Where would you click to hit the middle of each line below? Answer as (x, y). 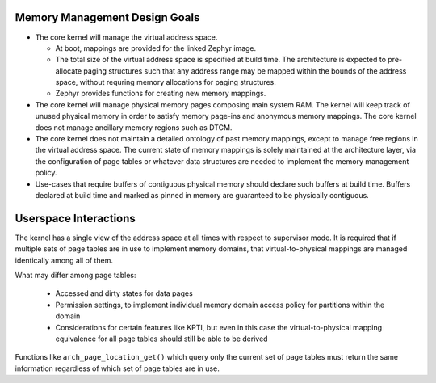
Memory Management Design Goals (107, 17)
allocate (69, 71)
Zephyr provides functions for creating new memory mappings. (161, 94)
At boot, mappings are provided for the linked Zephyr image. (156, 48)
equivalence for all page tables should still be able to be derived (161, 339)
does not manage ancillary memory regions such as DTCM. (134, 127)
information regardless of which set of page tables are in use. (117, 368)
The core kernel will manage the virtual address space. (126, 37)
